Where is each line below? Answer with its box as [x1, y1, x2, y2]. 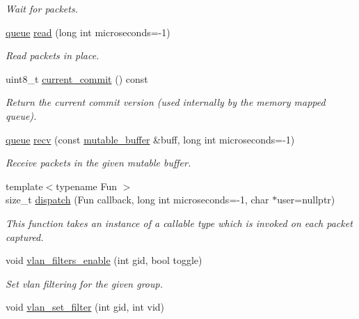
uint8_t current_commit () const [6, 71, 148, 86]
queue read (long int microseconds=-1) [6, 24, 170, 39]
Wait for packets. [6, 1, 78, 15]
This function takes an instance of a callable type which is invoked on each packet [6, 215, 353, 230]
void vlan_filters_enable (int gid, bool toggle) [6, 253, 202, 267]
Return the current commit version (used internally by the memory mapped [6, 95, 326, 109]
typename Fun [56, 178, 118, 193]
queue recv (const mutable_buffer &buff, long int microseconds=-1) [6, 132, 295, 146]
